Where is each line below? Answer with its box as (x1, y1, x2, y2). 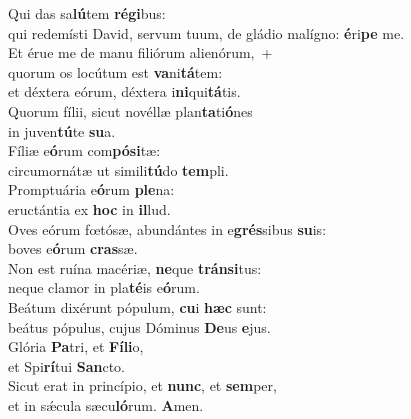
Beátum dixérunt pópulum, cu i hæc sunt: (8, 296, 267, 317)
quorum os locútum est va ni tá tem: (8, 61, 223, 82)
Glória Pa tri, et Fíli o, (8, 336, 144, 357)
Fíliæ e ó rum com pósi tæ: (8, 140, 161, 161)
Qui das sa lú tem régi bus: (8, 3, 166, 23)
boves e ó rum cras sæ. (8, 238, 138, 259)
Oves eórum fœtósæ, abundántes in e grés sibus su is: (8, 218, 327, 239)
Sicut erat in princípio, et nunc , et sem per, (8, 375, 277, 396)
